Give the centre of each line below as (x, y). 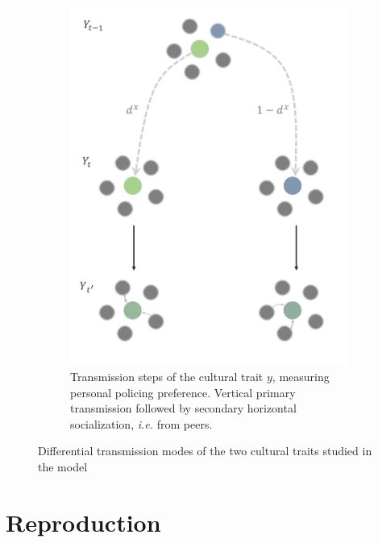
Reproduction (83, 522)
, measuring (301, 376)
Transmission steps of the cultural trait (167, 376)
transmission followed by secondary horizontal (183, 408)
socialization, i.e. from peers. (141, 423)
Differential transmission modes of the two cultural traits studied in (205, 451)
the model (63, 466)
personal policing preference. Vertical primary (183, 392)
